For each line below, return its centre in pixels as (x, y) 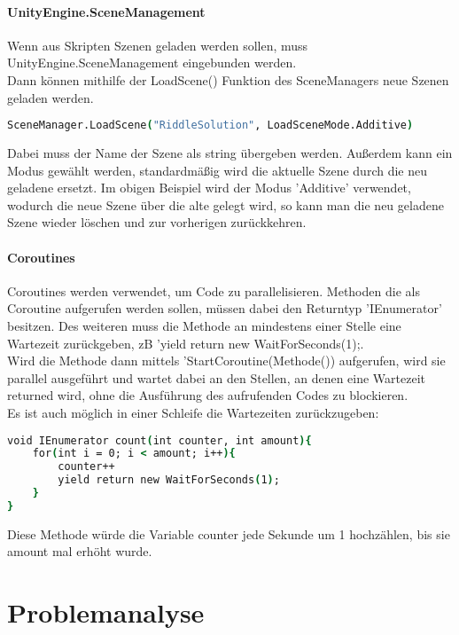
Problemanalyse (106, 612)
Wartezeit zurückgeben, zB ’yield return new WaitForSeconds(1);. (186, 343)
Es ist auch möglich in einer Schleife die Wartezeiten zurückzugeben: (193, 412)
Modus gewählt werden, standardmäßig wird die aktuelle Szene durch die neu (217, 170)
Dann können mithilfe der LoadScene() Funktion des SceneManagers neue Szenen (228, 79)
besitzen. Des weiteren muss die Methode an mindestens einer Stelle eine (204, 325)
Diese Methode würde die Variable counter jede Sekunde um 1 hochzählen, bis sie (229, 533)
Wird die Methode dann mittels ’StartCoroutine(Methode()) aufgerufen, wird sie (226, 361)
